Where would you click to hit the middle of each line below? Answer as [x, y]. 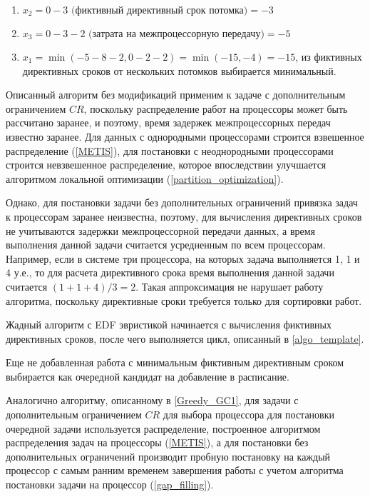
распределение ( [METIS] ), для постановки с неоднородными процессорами [170, 150]
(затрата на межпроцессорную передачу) [176, 34]
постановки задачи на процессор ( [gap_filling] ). [110, 485]
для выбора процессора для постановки [249, 415]
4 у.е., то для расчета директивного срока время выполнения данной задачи [170, 272]
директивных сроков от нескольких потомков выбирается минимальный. [179, 70]
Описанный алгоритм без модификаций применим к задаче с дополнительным [176, 95]
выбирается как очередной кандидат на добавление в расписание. [148, 376]
